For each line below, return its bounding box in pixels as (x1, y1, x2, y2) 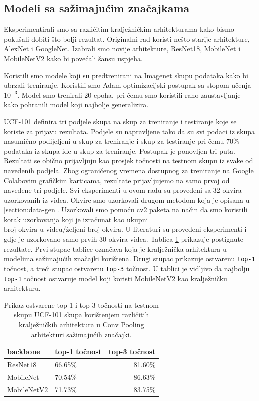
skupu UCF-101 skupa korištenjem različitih (14, 309, 149, 320)
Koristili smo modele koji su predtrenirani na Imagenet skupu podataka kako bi (4, 70, 248, 80)
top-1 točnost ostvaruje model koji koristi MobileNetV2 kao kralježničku (4, 273, 227, 283)
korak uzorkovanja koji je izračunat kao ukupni (4, 214, 148, 224)
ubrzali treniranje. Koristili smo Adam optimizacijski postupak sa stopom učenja (4, 80, 251, 90)
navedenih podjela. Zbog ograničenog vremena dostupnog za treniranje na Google (4, 165, 254, 175)
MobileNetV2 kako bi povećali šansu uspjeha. (4, 53, 143, 63)
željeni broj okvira (66, 226, 122, 234)
